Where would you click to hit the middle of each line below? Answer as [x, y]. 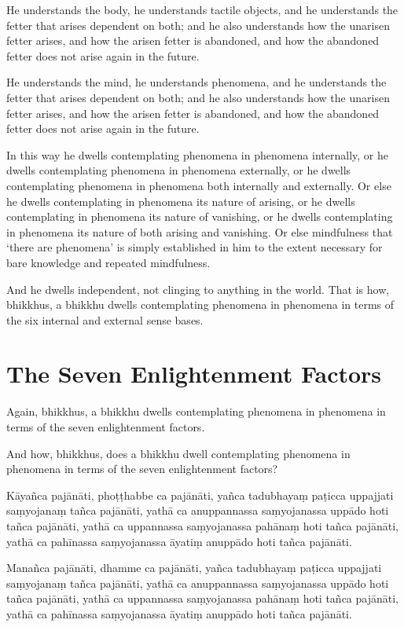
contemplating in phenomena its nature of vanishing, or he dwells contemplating [200, 216]
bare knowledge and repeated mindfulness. [108, 262]
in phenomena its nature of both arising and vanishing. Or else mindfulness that [200, 231]
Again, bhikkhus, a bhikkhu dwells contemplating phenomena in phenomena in [196, 411]
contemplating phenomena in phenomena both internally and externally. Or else [199, 185]
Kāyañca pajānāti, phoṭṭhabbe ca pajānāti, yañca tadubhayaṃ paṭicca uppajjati [200, 495]
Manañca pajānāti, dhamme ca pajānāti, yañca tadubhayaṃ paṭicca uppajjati [194, 568]
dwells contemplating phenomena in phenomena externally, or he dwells [179, 170]
